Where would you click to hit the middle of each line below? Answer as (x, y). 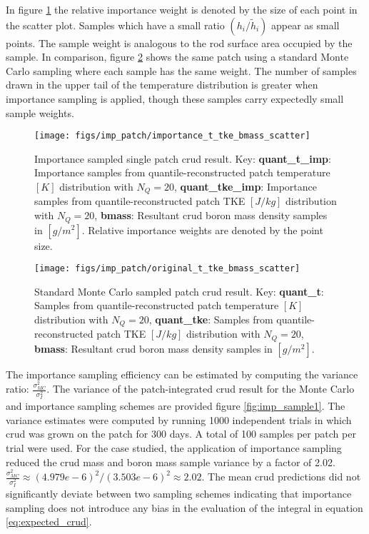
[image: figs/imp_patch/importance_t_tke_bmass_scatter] (172, 136)
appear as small (305, 25)
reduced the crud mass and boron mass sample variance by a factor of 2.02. (171, 462)
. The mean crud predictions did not (281, 477)
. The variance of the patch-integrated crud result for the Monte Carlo (201, 389)
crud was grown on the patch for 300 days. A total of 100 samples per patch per (181, 434)
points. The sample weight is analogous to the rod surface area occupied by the (179, 42)
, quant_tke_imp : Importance (245, 186)
